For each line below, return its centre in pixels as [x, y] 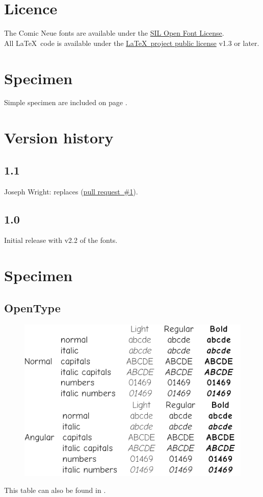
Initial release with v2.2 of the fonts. [61, 240]
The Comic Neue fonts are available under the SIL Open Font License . [114, 33]
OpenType [32, 307]
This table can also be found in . [55, 490]
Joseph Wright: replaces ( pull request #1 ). [71, 191]
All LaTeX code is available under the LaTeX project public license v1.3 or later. [132, 43]
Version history [59, 138]
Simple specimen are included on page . [66, 102]
